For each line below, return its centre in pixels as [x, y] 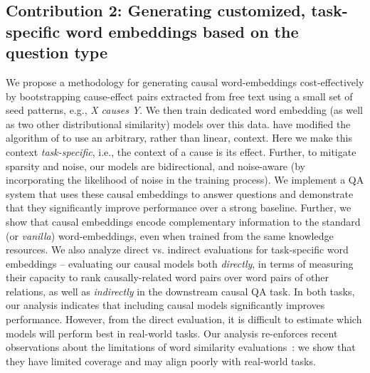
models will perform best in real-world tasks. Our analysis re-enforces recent [172, 333]
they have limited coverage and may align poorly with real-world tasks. [161, 361]
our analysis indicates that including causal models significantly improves [165, 305]
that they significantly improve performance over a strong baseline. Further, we [179, 207]
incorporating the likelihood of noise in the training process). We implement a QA [185, 180]
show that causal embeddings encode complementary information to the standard [183, 221]
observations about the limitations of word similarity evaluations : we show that [181, 347]
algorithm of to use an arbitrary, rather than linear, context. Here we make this [179, 138]
